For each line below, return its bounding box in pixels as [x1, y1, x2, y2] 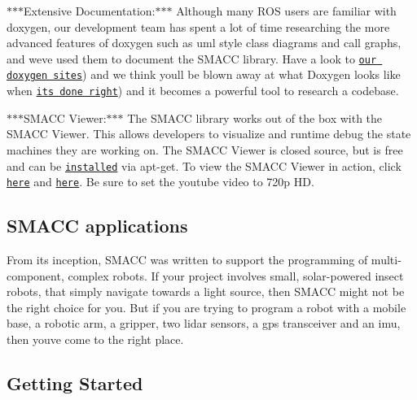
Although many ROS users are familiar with [176, 2, 397, 19]
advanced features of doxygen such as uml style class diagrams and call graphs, [7, 34, 402, 51]
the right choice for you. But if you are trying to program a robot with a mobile [7, 298, 406, 315]
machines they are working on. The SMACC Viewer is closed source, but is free [7, 141, 403, 158]
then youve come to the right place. [7, 331, 184, 348]
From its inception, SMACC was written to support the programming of [7, 251, 368, 268]
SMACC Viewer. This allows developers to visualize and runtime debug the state [7, 125, 411, 142]
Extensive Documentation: [24, 2, 156, 19]
